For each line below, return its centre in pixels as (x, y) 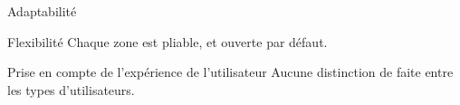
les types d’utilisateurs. (71, 89)
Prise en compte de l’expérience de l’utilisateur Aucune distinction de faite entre (230, 72)
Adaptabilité (42, 11)
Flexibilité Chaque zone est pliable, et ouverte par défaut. (168, 41)
